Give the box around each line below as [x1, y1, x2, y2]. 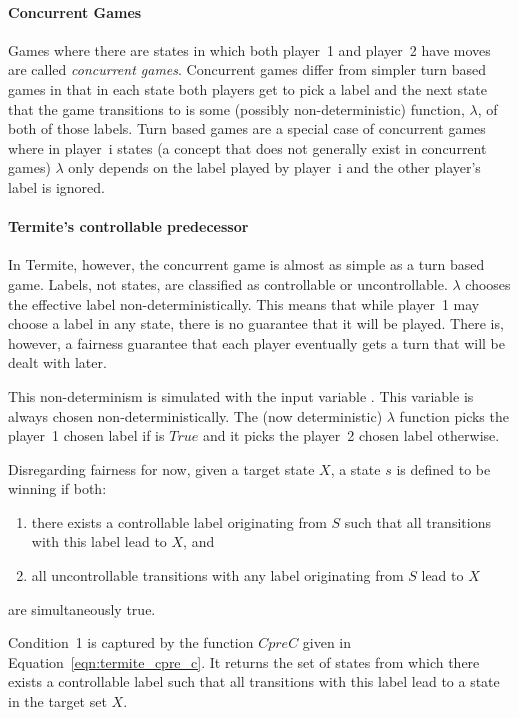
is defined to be [396, 458, 491, 479]
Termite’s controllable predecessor [8, 216, 249, 237]
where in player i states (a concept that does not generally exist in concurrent [8, 137, 487, 158]
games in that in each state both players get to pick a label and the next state [8, 78, 488, 99]
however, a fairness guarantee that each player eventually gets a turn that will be [8, 332, 506, 353]
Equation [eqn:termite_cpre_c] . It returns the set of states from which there [8, 651, 480, 672]
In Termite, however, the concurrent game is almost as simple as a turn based [8, 254, 485, 275]
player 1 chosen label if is [8, 425, 165, 446]
